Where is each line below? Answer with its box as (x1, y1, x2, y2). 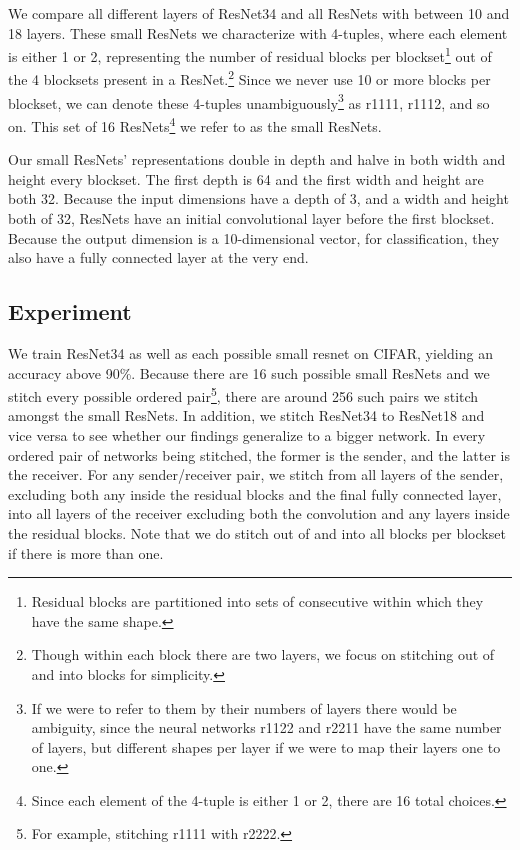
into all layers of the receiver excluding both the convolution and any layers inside (8, 503, 510, 524)
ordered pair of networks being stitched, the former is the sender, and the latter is (8, 444, 510, 465)
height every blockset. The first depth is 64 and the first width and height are (8, 168, 484, 189)
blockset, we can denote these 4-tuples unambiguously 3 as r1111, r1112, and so (8, 89, 490, 113)
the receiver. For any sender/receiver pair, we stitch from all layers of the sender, (8, 464, 504, 485)
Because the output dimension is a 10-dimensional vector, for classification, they (8, 227, 500, 248)
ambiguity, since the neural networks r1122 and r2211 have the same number (31, 717, 502, 738)
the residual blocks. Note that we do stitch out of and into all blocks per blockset (8, 522, 506, 543)
